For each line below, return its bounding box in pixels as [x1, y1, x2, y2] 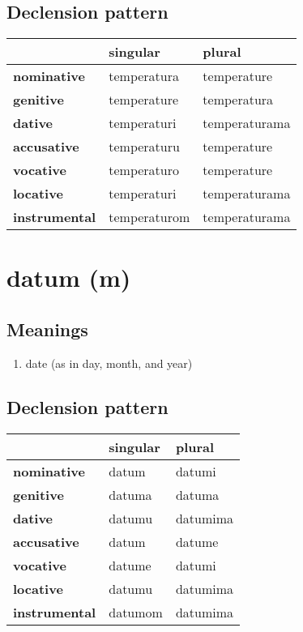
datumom [109, 602, 163, 621]
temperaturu [109, 137, 180, 156]
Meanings [6, 316, 88, 341]
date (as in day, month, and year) [25, 354, 193, 371]
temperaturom [109, 207, 190, 227]
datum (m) [6, 261, 131, 294]
